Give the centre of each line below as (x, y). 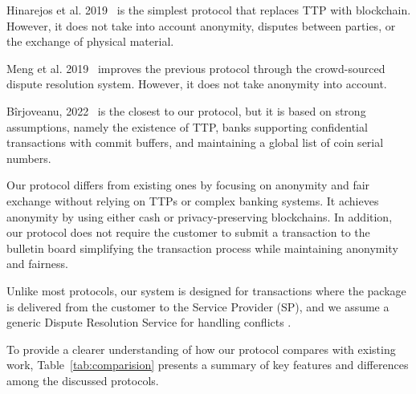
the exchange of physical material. (90, 41)
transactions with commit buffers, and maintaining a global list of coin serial (195, 142)
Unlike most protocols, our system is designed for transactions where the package (206, 290)
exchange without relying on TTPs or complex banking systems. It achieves (193, 200)
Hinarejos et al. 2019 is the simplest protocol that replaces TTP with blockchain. (209, 10)
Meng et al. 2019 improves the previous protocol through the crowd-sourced (196, 68)
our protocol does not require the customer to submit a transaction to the (188, 232)
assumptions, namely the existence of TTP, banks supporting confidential (187, 126)
